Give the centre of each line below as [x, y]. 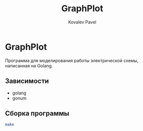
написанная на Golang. [29, 65]
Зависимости [27, 81]
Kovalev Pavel [82, 22]
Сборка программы [37, 113]
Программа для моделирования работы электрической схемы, [72, 60]
